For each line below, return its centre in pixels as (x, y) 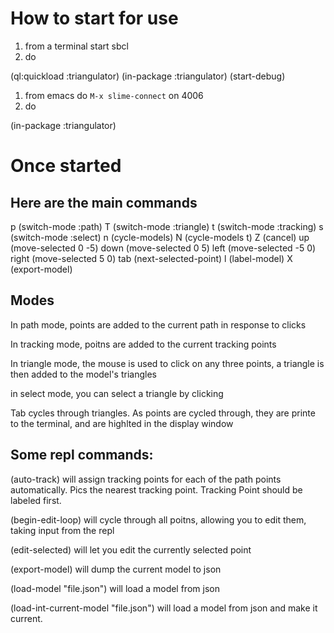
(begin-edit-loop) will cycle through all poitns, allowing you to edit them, (158, 519)
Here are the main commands (104, 202)
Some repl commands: (82, 455)
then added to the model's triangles (83, 374)
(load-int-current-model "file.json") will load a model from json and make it (164, 608)
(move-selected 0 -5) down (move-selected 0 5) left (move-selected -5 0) (163, 248)
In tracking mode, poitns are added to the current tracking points (143, 344)
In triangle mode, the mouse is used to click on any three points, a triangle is (167, 363)
